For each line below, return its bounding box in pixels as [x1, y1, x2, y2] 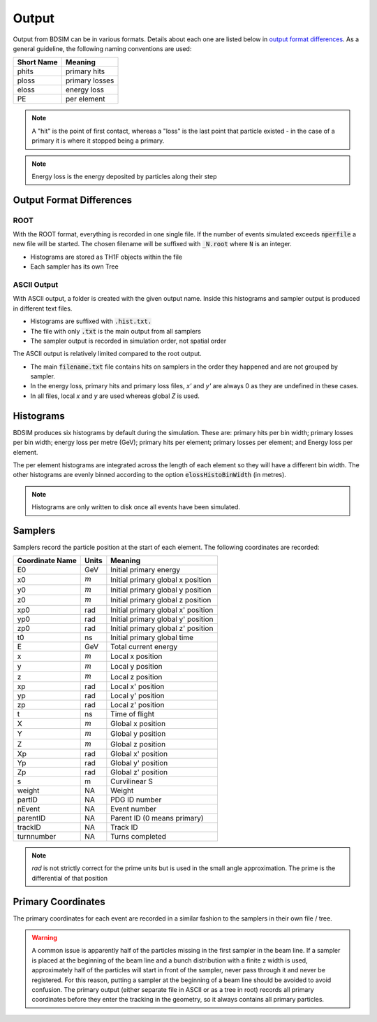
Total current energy [110, 641, 178, 651]
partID [17, 795, 38, 804]
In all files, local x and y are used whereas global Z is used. [30, 392, 200, 400]
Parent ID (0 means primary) [110, 813, 204, 823]
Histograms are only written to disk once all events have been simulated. [31, 503, 241, 511]
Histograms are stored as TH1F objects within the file [30, 253, 183, 261]
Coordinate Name [17, 556, 77, 566]
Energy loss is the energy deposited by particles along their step [31, 172, 217, 180]
